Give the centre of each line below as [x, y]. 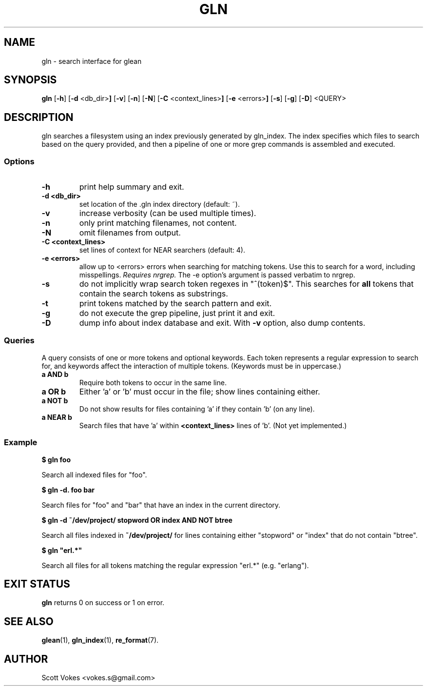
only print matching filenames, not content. [158, 223]
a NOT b [55, 400]
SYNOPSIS [30, 80]
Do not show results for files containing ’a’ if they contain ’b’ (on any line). [197, 409]
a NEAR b [57, 417]
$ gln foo [56, 459]
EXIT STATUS [37, 584]
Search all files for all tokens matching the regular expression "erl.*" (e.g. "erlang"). [175, 565]
